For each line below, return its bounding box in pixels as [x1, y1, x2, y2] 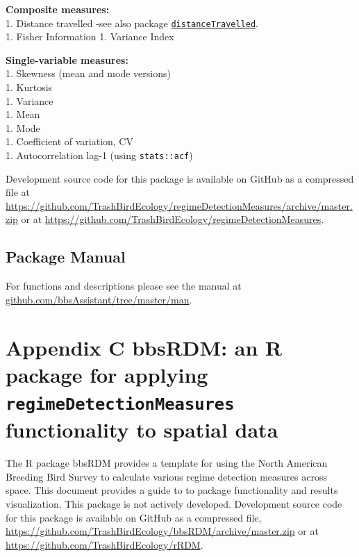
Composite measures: [6, 2, 110, 16]
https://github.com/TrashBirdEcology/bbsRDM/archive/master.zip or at [6, 524, 319, 538]
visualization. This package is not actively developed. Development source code [6, 497, 342, 511]
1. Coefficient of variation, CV [6, 134, 133, 149]
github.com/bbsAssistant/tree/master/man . [6, 292, 192, 306]
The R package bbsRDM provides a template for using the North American [6, 456, 328, 470]
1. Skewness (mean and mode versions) [6, 66, 171, 81]
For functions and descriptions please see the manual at [6, 278, 242, 293]
